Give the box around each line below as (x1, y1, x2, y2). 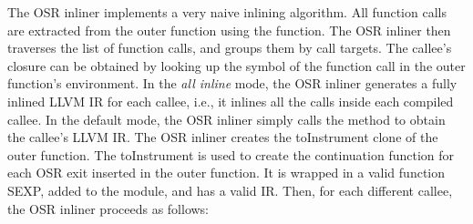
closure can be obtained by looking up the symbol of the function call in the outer (7, 56, 466, 75)
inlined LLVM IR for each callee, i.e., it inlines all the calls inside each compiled (7, 91, 454, 110)
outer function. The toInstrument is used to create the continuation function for (7, 145, 455, 164)
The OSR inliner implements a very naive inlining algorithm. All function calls (7, 3, 447, 21)
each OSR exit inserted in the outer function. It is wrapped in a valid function (7, 163, 446, 182)
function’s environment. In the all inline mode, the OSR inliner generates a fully (7, 74, 458, 93)
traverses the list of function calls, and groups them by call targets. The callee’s (7, 38, 452, 57)
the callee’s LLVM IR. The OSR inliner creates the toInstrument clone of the (7, 127, 438, 147)
